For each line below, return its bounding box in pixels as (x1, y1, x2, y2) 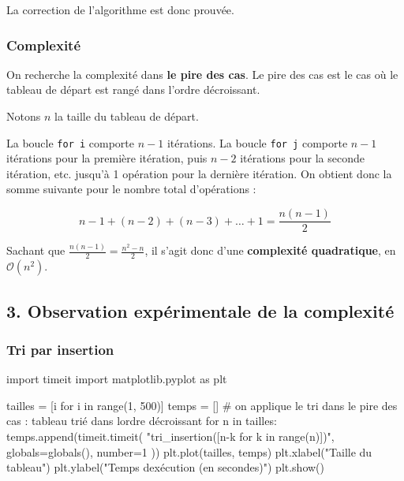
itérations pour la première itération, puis (6, 150, 208, 166)
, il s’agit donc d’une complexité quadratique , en (144, 242, 396, 259)
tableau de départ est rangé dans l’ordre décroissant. (6, 81, 260, 98)
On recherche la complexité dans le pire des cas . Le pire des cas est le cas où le (6, 65, 398, 82)
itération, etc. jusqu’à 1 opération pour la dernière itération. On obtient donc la (6, 165, 392, 181)
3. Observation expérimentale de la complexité (6, 298, 395, 323)
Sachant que (6, 242, 65, 259)
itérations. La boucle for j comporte (166, 134, 348, 151)
